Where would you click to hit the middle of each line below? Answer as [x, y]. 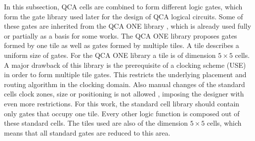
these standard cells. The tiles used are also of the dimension [96, 123]
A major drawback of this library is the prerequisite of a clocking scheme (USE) [125, 65]
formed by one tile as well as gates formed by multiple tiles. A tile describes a [122, 45]
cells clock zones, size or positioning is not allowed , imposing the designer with [124, 94]
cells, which [224, 123]
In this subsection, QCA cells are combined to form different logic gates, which [123, 6]
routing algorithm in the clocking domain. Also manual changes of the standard [125, 84]
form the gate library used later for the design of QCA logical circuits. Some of [124, 16]
